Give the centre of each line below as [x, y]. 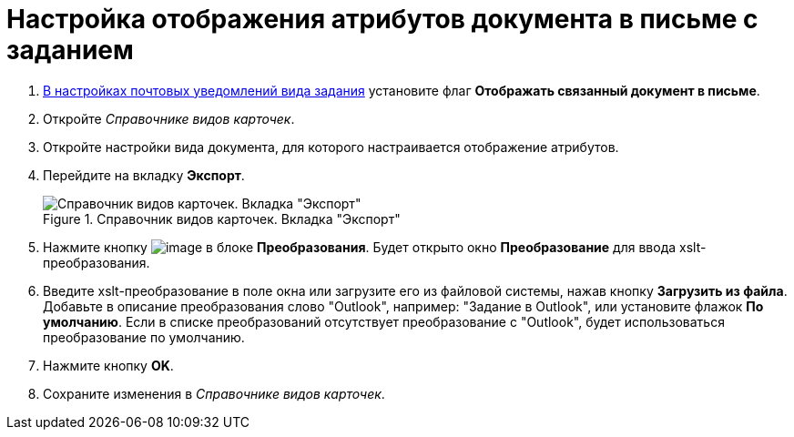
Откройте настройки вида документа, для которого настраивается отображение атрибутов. [331, 147]
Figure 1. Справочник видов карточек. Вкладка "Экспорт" [222, 218]
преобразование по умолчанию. [144, 337]
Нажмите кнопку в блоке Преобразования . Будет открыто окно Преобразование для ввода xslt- [375, 247]
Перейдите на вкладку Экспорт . [144, 175]
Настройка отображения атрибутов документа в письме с [382, 19]
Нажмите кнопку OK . [108, 365]
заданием [70, 50]
